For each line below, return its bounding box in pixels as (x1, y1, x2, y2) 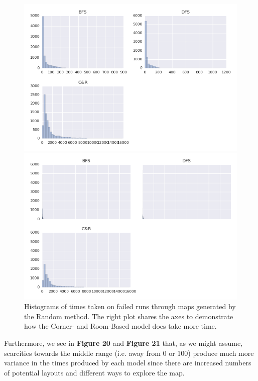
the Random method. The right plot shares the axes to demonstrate (24, 311, 233, 321)
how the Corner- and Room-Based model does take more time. (24, 321, 217, 331)
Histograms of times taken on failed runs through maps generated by (24, 301, 236, 312)
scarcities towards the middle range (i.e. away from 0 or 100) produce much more (4, 347, 254, 358)
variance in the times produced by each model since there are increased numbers (4, 357, 251, 368)
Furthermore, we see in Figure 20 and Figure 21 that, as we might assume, (4, 337, 243, 348)
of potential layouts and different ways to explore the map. (4, 367, 185, 377)
